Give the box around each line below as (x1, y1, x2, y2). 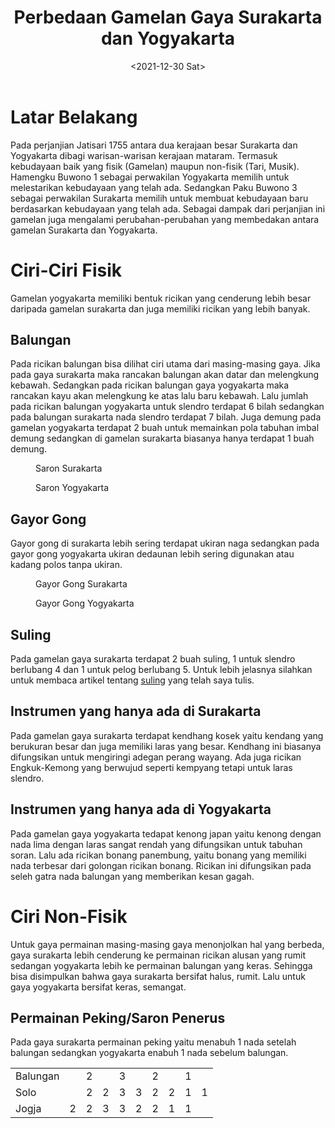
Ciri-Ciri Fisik (10, 259, 123, 281)
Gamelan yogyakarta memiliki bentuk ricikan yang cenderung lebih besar (10, 292, 312, 304)
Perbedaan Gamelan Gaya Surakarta (13, 6, 323, 29)
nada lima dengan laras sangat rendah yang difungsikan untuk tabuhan (10, 838, 303, 850)
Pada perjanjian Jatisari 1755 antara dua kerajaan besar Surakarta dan (10, 139, 298, 151)
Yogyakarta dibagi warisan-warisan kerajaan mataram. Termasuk (10, 149, 278, 161)
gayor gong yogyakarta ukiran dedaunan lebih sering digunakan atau (10, 548, 295, 560)
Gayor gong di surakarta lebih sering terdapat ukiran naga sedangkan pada (10, 537, 320, 550)
